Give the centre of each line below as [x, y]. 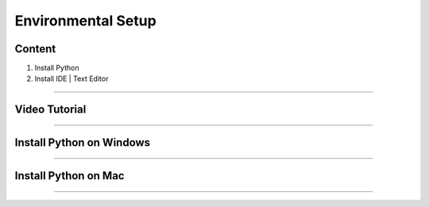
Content [35, 49]
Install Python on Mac [70, 176]
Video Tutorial [50, 110]
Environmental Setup [85, 21]
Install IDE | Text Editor [71, 79]
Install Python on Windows [83, 143]
